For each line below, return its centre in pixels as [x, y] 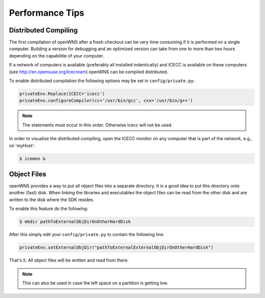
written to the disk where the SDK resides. [52, 200]
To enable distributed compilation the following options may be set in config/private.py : [102, 81]
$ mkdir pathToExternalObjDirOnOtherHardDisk [75, 222]
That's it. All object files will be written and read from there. [69, 260]
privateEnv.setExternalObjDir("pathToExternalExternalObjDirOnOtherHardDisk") [116, 248]
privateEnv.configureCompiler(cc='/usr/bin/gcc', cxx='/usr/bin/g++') [106, 101]
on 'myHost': [22, 146]
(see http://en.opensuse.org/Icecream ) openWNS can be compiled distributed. [89, 72]
